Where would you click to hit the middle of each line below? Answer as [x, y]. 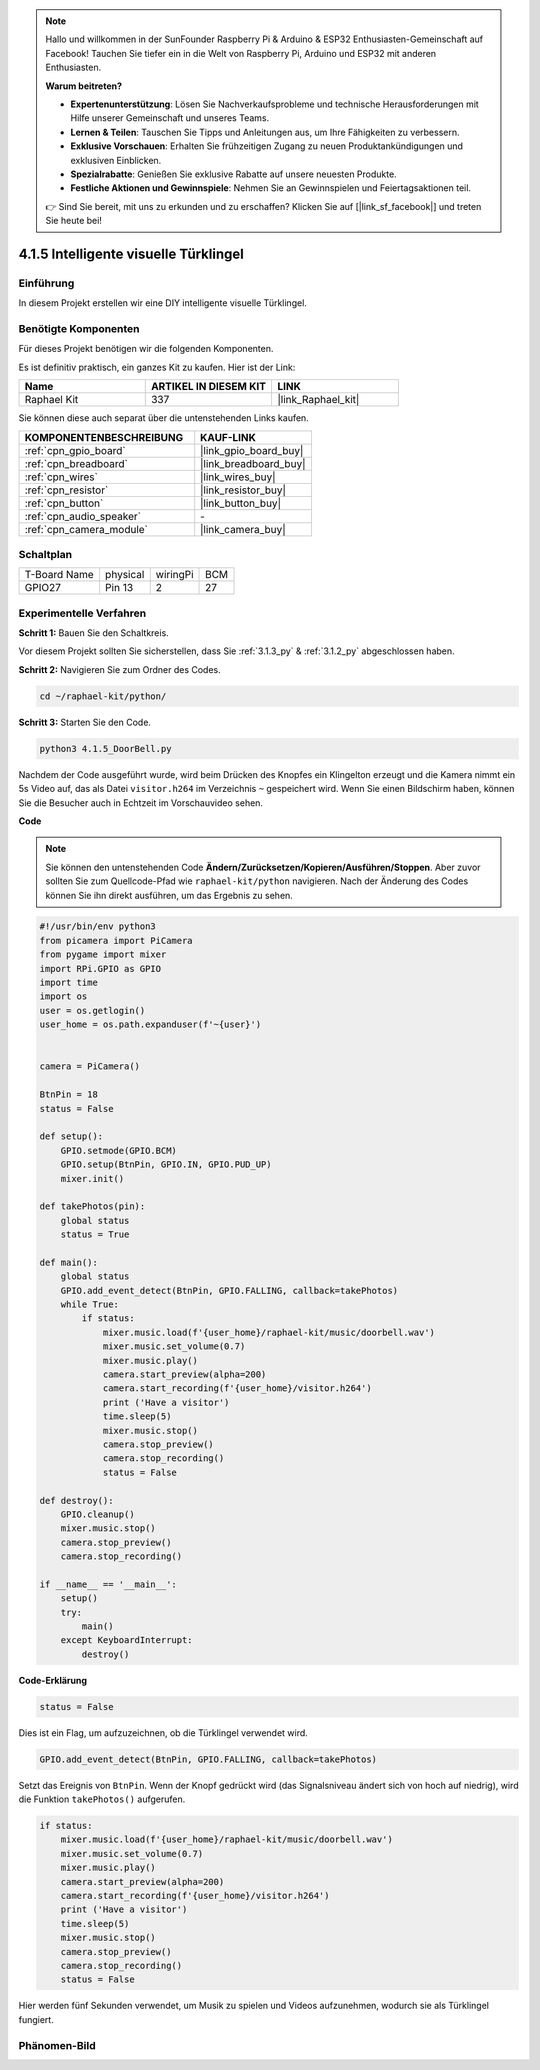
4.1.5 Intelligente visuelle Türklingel [131, 253]
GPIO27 [43, 588]
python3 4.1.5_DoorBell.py [105, 748]
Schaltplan [45, 554]
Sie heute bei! [73, 221]
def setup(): [71, 1136]
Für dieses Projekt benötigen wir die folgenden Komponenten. [146, 349]
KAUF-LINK [228, 437]
